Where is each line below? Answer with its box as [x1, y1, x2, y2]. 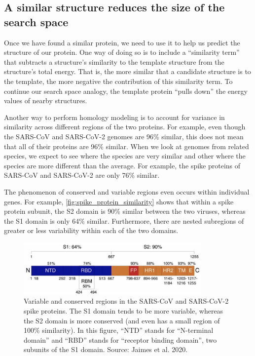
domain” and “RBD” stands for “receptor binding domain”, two [24, 334, 217, 345]
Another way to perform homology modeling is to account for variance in [4, 112, 225, 122]
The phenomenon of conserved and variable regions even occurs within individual [4, 186, 250, 197]
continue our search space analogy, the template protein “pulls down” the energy [4, 85, 248, 96]
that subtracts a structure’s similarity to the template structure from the [4, 56, 224, 67]
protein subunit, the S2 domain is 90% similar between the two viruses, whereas [4, 206, 246, 216]
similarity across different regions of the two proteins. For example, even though [4, 121, 246, 132]
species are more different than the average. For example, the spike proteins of [4, 160, 241, 170]
